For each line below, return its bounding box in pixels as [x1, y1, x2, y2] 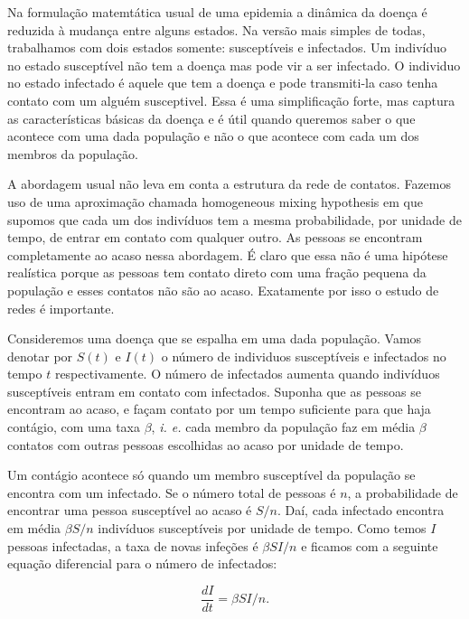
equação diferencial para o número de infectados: [7, 554, 277, 573]
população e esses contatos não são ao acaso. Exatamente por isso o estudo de [7, 280, 439, 299]
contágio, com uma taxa [7, 417, 140, 436]
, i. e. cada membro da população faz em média [151, 417, 416, 436]
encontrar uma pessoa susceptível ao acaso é [7, 501, 252, 520]
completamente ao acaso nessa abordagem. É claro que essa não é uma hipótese [7, 245, 448, 264]
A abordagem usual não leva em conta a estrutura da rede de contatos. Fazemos [7, 174, 451, 193]
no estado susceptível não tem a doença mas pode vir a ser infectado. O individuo [7, 55, 461, 74]
